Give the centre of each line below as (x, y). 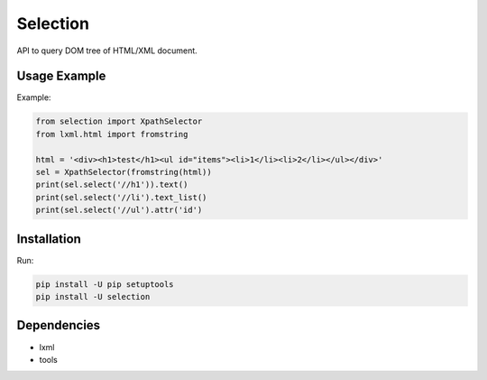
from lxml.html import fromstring (112, 134)
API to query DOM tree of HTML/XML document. (107, 51)
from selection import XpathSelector (119, 121)
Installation (49, 239)
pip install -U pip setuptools (105, 284)
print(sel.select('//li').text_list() (121, 197)
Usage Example (61, 76)
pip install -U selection (93, 297)
